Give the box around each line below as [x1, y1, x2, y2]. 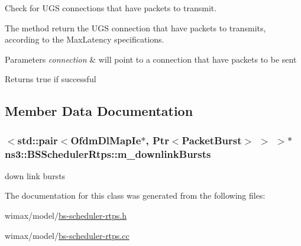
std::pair [17, 132, 58, 147]
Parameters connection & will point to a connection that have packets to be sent [5, 53, 297, 65]
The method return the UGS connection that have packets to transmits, [5, 21, 266, 34]
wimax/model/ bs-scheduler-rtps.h [5, 209, 127, 222]
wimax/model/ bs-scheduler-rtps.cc [5, 229, 130, 241]
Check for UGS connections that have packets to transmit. [5, 2, 217, 14]
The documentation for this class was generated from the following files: [5, 189, 266, 202]
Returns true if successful [5, 73, 96, 85]
